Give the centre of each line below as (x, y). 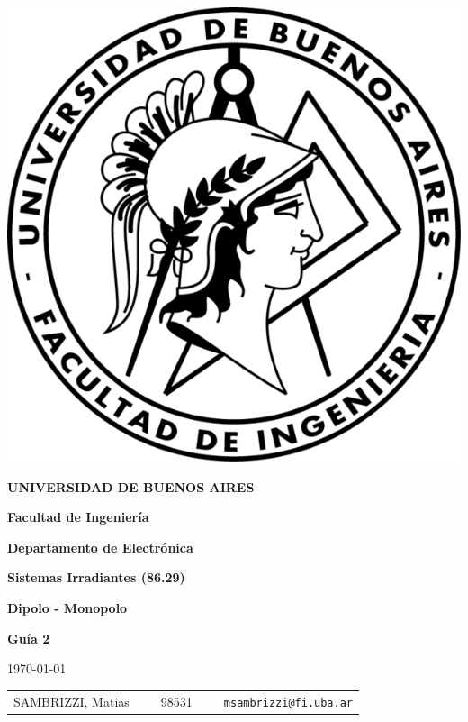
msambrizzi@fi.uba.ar (288, 703)
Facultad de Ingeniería (78, 517)
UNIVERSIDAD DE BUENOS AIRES (131, 486)
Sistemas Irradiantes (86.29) (96, 577)
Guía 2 (29, 638)
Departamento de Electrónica (100, 547)
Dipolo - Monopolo (67, 607)
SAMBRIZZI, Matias (72, 701)
